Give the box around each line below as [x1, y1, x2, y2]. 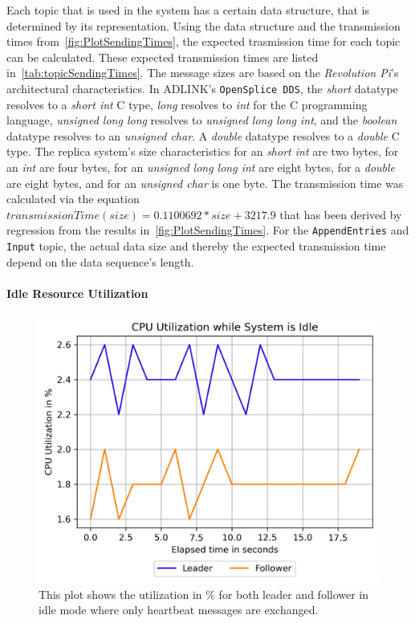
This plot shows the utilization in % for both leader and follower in [39, 585, 369, 602]
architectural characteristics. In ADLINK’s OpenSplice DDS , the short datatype [6, 79, 398, 96]
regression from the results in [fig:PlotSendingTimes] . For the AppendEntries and [6, 222, 409, 238]
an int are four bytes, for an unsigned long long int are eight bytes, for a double [6, 159, 396, 175]
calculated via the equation [6, 190, 140, 207]
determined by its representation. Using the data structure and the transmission [6, 17, 401, 34]
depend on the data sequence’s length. [6, 253, 194, 270]
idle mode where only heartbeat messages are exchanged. [39, 601, 319, 618]
